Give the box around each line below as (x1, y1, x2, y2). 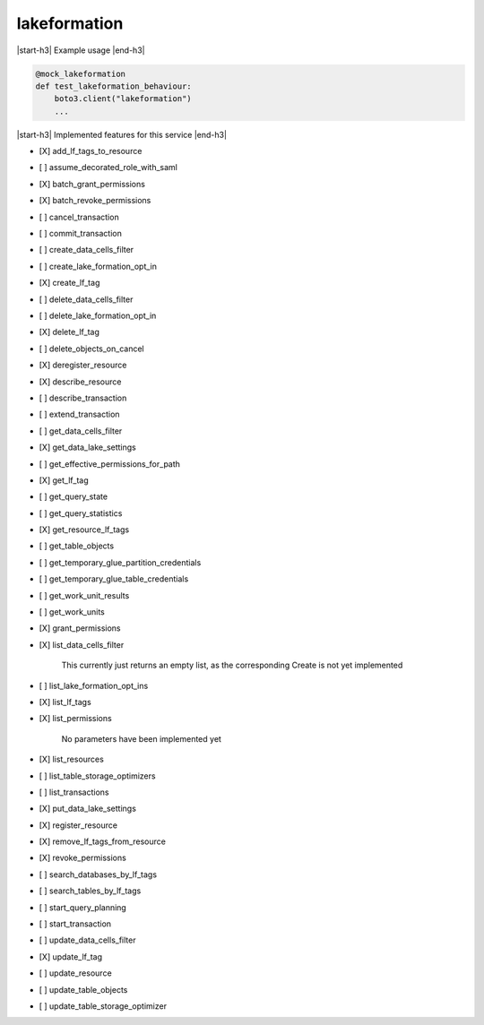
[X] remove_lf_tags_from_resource (39, 836, 166, 847)
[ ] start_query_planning (39, 901, 127, 913)
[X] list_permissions (39, 713, 112, 724)
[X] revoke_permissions (39, 852, 127, 864)
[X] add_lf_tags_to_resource (39, 146, 143, 157)
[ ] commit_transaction (39, 228, 123, 239)
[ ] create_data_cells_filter (39, 245, 134, 255)
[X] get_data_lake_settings (39, 442, 136, 452)
